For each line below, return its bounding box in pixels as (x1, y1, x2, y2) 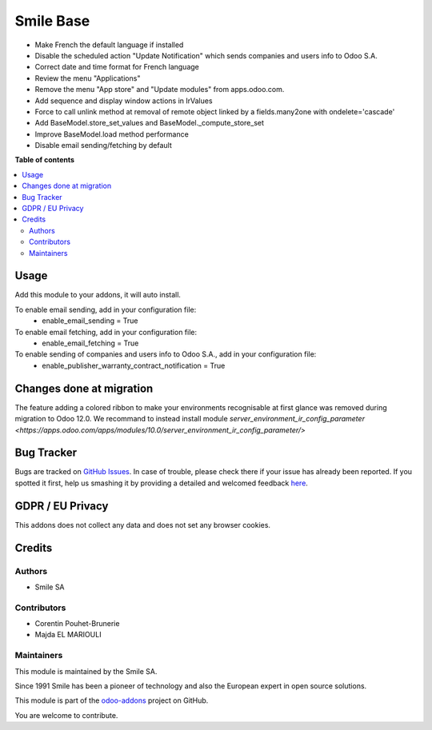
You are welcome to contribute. (14, 710, 118, 720)
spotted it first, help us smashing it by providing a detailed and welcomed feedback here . (14, 478, 308, 488)
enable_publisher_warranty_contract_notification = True (42, 361, 226, 370)
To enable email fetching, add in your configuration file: (14, 327, 198, 337)
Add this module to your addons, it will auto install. (14, 290, 182, 300)
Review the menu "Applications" (34, 73, 141, 83)
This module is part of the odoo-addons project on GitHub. (14, 696, 209, 705)
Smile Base (14, 12, 90, 30)
